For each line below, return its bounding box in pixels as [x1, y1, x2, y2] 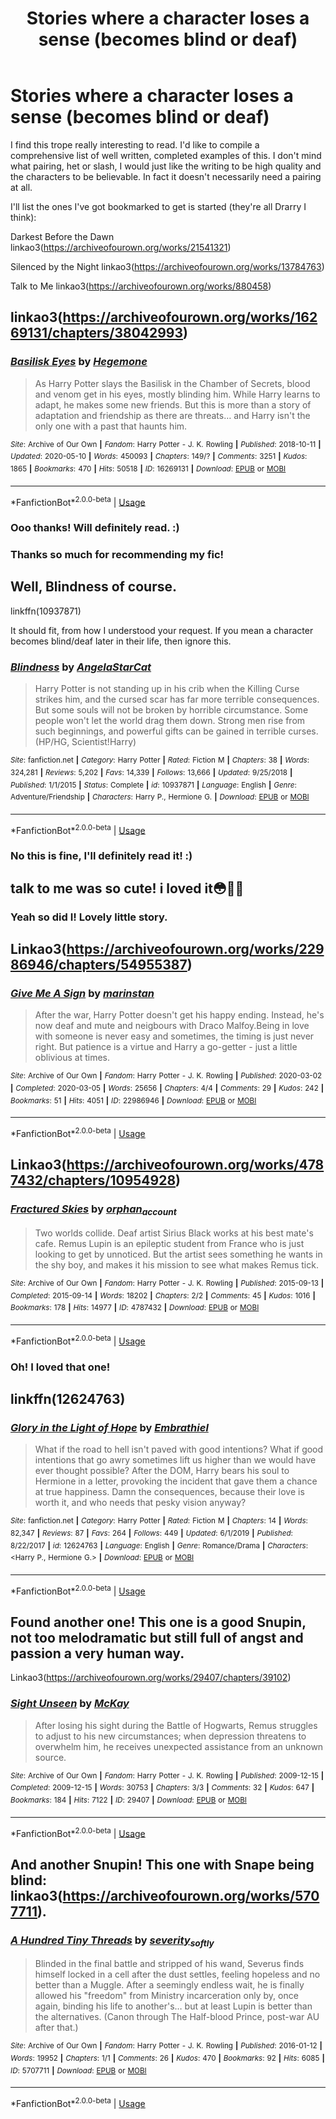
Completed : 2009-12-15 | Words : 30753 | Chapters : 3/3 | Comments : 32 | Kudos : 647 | [10, 1783, 315, 1793]
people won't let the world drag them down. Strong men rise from [34, 715, 306, 727]
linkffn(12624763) [10, 1390, 126, 1407]
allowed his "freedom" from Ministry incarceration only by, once [34, 1990, 299, 2002]
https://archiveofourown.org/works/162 [62, 309, 318, 326]
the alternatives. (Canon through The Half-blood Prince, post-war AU [34, 2011, 320, 2023]
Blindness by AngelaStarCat [10, 660, 152, 674]
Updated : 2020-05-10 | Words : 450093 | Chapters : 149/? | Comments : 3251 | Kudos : [10, 452, 308, 462]
